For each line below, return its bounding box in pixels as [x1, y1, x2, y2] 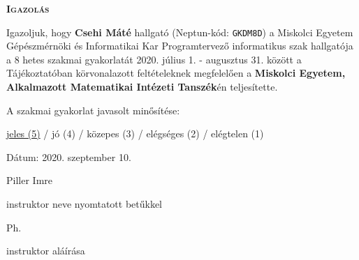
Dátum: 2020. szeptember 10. [6, 149, 131, 164]
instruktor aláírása [6, 243, 85, 258]
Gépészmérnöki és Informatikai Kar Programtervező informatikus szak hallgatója [6, 38, 353, 53]
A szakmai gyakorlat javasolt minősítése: [6, 102, 180, 117]
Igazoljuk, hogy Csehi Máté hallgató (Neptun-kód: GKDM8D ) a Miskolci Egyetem [6, 24, 353, 39]
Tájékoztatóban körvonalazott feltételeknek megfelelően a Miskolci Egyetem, [6, 66, 346, 80]
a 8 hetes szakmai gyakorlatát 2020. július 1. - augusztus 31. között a [6, 52, 302, 66]
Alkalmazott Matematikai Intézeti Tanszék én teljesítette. [6, 79, 278, 94]
